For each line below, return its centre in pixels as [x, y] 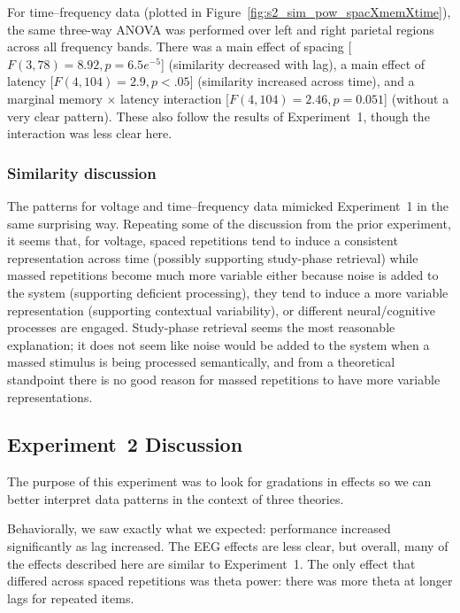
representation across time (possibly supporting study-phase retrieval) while [213, 257]
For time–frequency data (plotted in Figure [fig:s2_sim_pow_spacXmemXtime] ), [229, 12]
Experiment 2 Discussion [125, 444]
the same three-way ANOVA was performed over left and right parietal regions [221, 29]
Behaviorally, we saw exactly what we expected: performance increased [199, 528]
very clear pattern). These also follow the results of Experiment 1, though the [218, 116]
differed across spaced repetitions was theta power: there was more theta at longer [230, 581]
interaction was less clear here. [90, 133]
